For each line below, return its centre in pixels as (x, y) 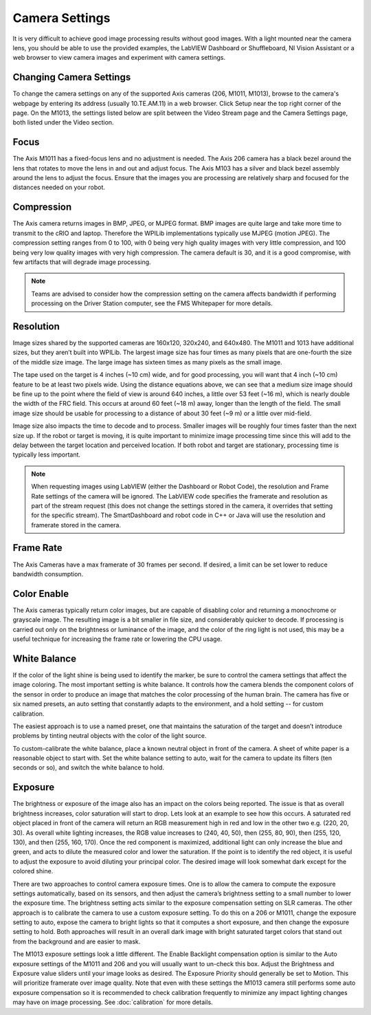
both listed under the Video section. (63, 122)
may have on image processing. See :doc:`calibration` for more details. (113, 1002)
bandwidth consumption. (48, 574)
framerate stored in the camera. (76, 525)
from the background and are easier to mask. (77, 941)
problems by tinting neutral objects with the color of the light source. (110, 736)
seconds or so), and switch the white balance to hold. (89, 767)
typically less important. (47, 455)
